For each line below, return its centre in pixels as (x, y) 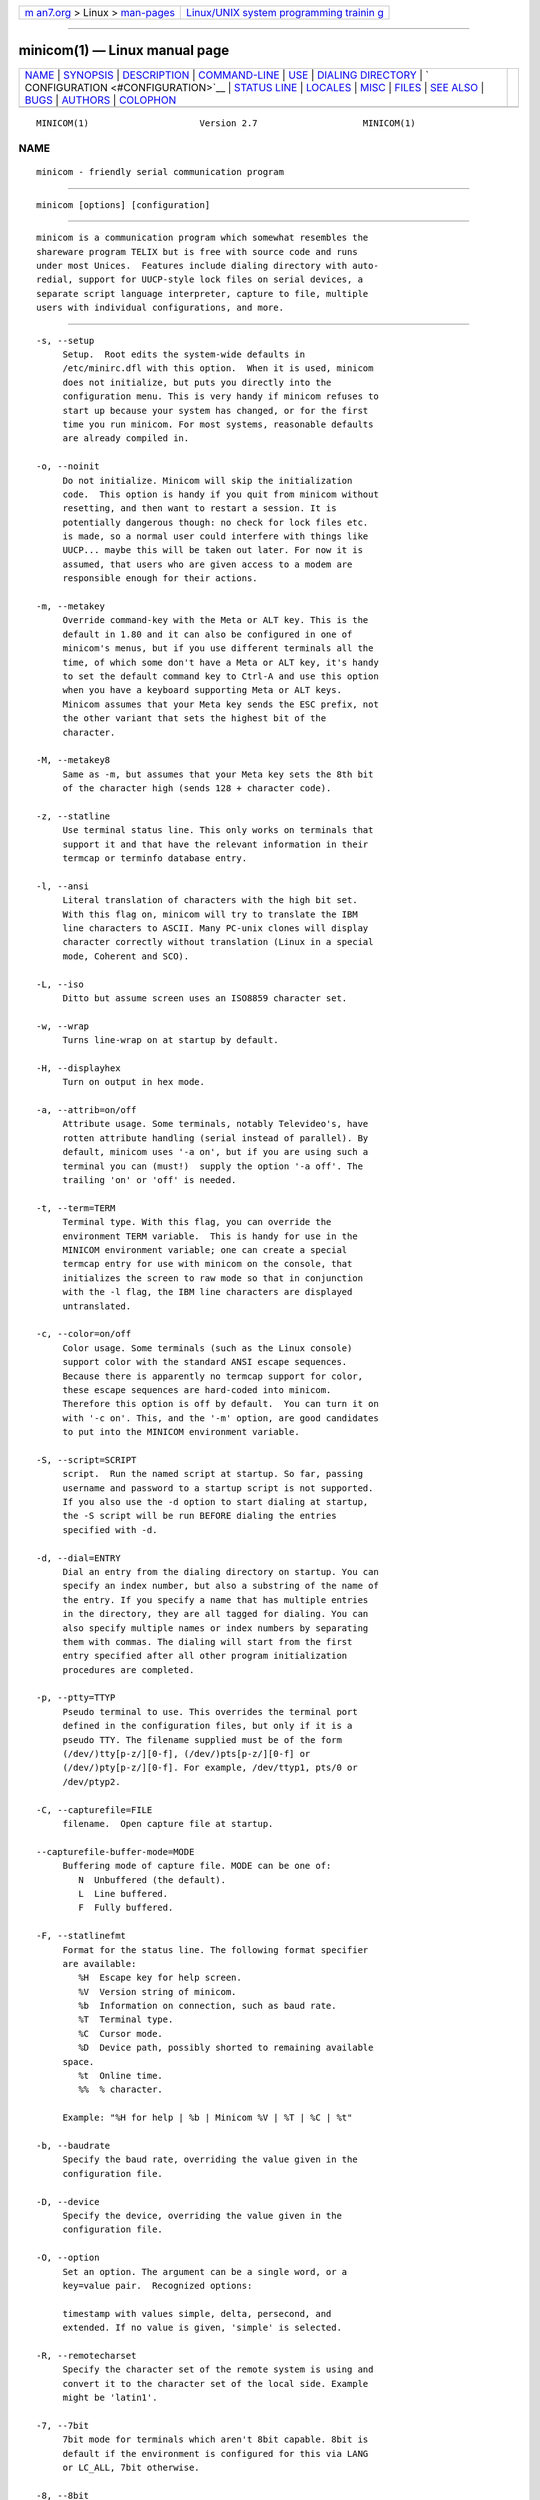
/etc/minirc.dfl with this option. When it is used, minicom (218, 368)
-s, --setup (65, 340)
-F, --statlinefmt (81, 1936)
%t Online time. (121, 2076)
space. (78, 2061)
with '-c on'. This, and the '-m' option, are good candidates (220, 1418)
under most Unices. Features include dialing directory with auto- (207, 266)
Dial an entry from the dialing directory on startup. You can (220, 1571)
